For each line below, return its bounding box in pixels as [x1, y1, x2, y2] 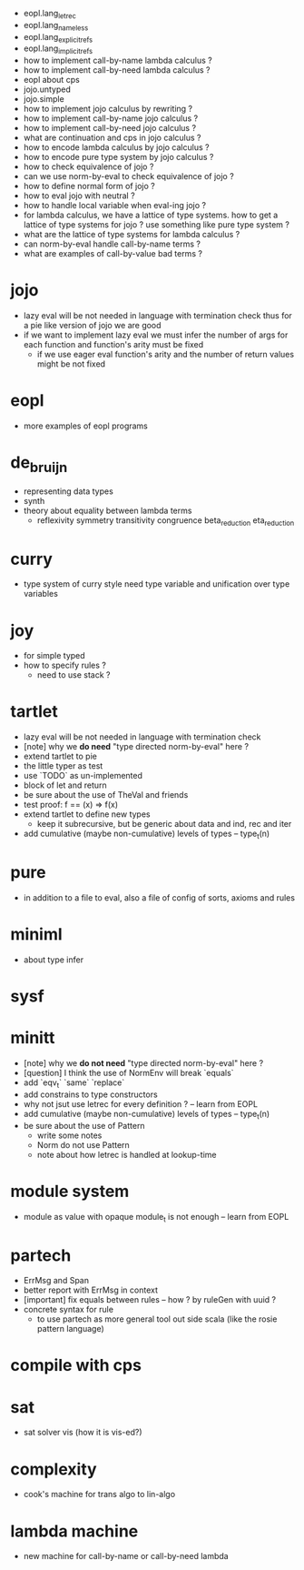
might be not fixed [36, 358, 106, 369]
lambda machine [10, 1521, 139, 1541]
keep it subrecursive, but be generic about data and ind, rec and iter [36, 819, 292, 830]
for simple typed [23, 650, 85, 661]
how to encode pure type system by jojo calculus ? [23, 152, 214, 163]
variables [23, 589, 58, 599]
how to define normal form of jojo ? [23, 181, 155, 192]
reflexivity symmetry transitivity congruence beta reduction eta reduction [36, 514, 295, 528]
